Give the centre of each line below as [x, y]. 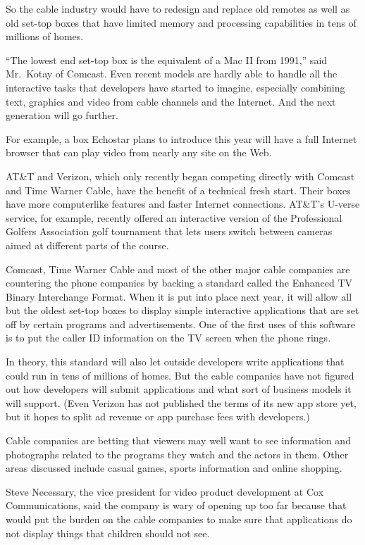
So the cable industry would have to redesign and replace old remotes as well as [178, 8]
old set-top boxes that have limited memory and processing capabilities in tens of [181, 22]
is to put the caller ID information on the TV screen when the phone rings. [168, 338]
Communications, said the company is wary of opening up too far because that [176, 505]
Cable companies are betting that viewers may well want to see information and [178, 440]
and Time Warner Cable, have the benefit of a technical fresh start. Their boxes [178, 190]
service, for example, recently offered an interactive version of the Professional [174, 217]
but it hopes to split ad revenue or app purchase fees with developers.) [158, 416]
